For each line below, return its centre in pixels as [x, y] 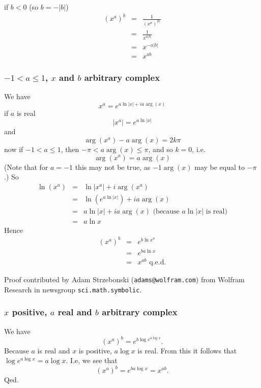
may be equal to [220, 167]
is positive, [95, 350]
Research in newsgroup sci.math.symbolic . [73, 289]
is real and [54, 350]
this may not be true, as [113, 167]
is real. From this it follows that [187, 350]
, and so [161, 149]
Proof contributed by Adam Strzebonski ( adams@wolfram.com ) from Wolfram [124, 279]
